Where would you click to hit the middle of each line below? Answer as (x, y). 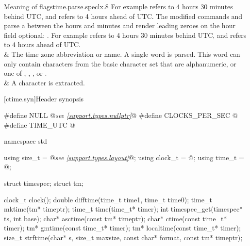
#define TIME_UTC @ (40, 124)
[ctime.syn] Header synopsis (44, 99)
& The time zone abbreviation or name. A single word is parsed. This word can (122, 54)
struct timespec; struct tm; (44, 183)
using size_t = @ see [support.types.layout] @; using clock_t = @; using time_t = (124, 157)
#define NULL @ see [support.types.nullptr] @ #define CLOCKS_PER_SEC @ (121, 115)
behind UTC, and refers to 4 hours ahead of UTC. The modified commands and (123, 16)
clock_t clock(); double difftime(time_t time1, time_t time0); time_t (108, 199)
